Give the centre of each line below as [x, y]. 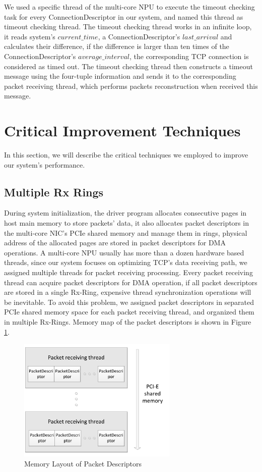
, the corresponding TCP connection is [189, 56]
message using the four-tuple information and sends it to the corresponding [120, 76]
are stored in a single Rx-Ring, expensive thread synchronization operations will [128, 292]
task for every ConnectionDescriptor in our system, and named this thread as [124, 16]
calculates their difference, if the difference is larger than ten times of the [117, 46]
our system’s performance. [45, 164]
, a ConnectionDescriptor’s [139, 36]
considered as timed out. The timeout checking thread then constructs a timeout [128, 66]
